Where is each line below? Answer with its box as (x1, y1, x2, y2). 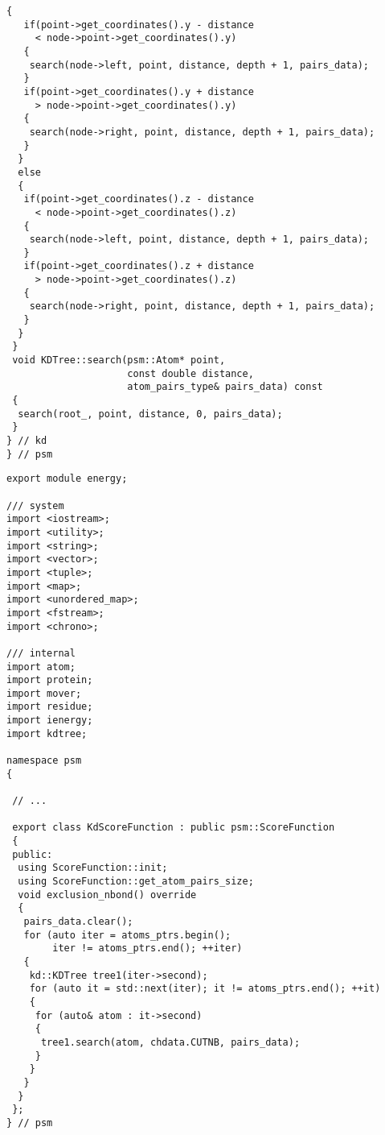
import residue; (6, 701, 93, 713)
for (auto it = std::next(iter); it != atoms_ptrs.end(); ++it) (29, 983, 381, 995)
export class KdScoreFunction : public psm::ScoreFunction (12, 822, 335, 834)
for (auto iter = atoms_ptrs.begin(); (23, 929, 231, 941)
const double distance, (127, 367, 254, 379)
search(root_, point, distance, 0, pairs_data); (18, 408, 283, 420)
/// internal (6, 647, 76, 659)
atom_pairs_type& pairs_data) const (127, 381, 323, 393)
